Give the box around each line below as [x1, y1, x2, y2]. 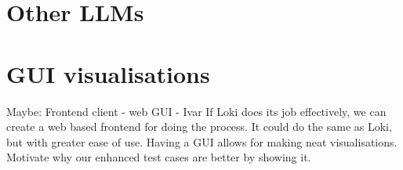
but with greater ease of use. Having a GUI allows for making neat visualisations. [6, 133, 398, 150]
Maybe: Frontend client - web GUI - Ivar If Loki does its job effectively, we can [6, 103, 387, 119]
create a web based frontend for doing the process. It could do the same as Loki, [6, 118, 392, 135]
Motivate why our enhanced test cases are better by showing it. [6, 149, 311, 165]
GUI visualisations [6, 57, 210, 89]
